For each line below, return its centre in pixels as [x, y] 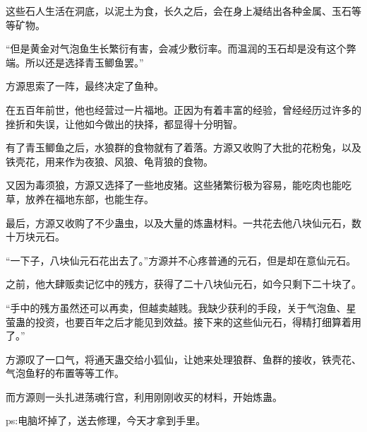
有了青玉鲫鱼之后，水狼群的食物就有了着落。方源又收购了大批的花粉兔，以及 [183, 147]
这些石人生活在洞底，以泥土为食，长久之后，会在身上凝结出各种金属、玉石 [179, 11]
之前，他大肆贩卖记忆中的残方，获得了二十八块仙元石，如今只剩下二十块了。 [183, 284]
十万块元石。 [35, 237]
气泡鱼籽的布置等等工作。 [65, 373]
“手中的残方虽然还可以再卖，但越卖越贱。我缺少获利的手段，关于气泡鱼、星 [181, 307]
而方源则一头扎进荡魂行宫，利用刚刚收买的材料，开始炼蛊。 [144, 396]
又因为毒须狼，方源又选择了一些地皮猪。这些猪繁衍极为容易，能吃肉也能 [174, 185]
